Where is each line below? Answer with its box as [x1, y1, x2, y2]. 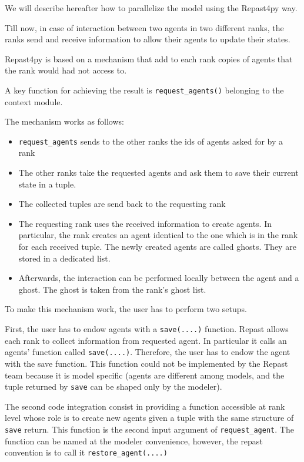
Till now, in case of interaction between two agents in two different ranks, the [5, 21, 284, 34]
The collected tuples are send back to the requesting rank [18, 197, 226, 210]
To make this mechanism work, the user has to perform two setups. [5, 303, 248, 315]
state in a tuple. [18, 178, 76, 190]
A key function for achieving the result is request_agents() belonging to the [5, 83, 284, 96]
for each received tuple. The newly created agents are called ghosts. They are [18, 240, 296, 253]
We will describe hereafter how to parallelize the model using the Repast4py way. [5, 2, 298, 14]
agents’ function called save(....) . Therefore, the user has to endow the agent [5, 346, 290, 358]
